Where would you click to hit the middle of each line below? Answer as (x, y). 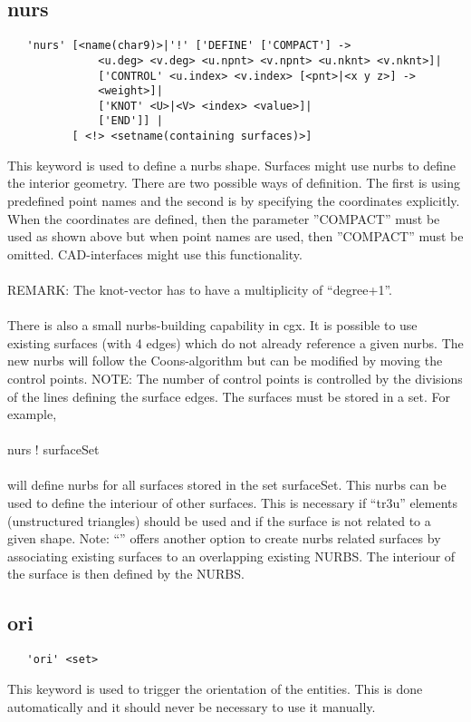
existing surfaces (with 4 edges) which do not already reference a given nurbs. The (235, 342)
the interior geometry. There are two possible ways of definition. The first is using (234, 183)
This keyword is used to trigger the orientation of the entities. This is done (215, 688)
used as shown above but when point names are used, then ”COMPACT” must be (235, 236)
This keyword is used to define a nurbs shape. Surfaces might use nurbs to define (232, 165)
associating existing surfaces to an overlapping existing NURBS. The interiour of (231, 556)
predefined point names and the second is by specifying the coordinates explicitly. (234, 200)
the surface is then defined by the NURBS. (126, 574)
